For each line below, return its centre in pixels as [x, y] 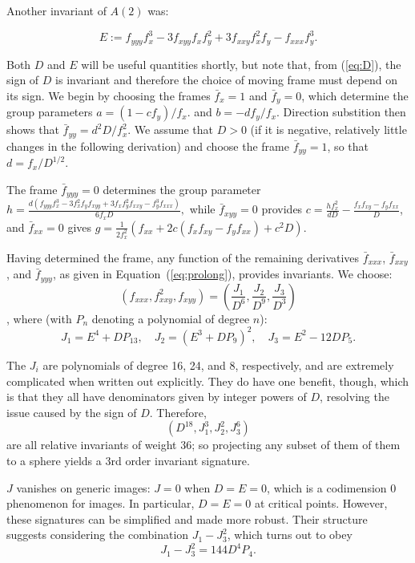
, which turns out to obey [290, 535]
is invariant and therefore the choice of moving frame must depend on [226, 80]
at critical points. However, [321, 503]
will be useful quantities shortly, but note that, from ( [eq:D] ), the [241, 64]
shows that [33, 130]
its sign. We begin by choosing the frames [109, 95]
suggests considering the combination [98, 535]
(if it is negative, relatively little [328, 130]
